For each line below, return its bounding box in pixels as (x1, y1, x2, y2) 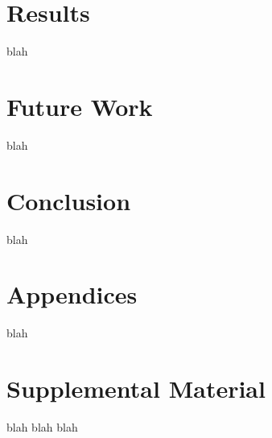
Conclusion (6, 184, 131, 217)
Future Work (6, 89, 153, 122)
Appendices (6, 278, 138, 311)
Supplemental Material (6, 372, 266, 405)
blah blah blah (6, 419, 78, 435)
